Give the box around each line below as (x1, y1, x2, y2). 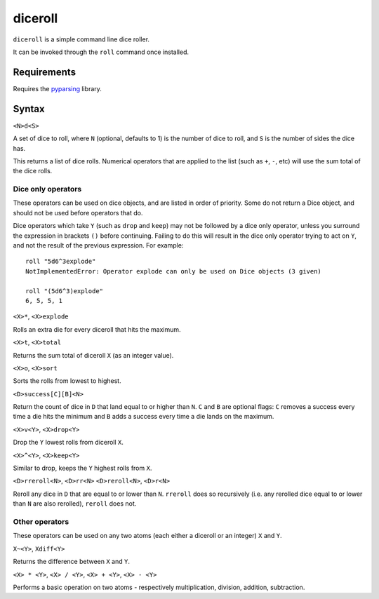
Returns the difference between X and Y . (13, 558, 130, 566)
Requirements (13, 66, 77, 78)
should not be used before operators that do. (13, 208, 143, 217)
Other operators (13, 516, 69, 526)
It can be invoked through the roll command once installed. (13, 48, 189, 56)
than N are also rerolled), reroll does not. (13, 499, 137, 508)
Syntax (13, 102, 45, 115)
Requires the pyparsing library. (13, 84, 102, 93)
